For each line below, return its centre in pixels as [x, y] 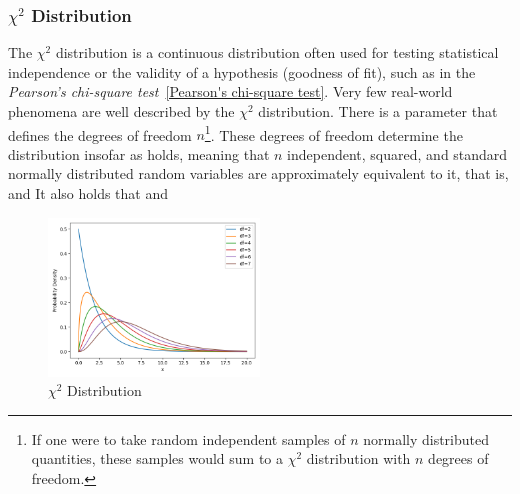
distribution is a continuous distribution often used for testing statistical [277, 52]
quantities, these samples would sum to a [157, 458]
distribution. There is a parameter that [378, 111]
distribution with [358, 458]
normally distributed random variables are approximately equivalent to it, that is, [258, 173]
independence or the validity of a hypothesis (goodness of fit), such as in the [242, 71]
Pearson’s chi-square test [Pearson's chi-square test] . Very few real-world [230, 91]
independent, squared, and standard [397, 153]
